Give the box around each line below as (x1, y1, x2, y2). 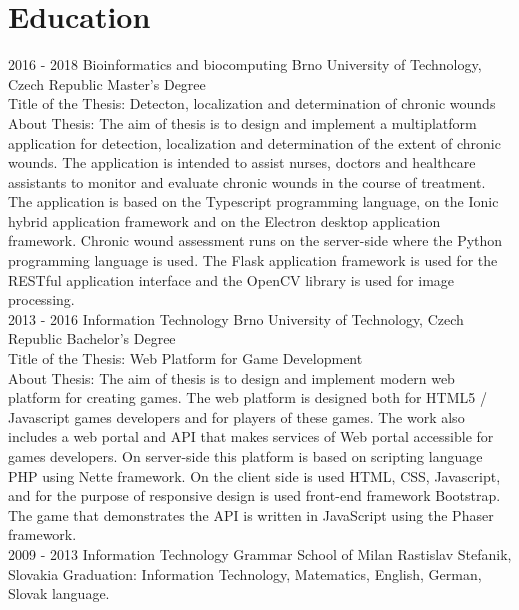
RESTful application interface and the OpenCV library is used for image (8, 269, 455, 290)
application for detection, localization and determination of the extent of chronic (8, 132, 501, 153)
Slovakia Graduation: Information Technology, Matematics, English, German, (8, 563, 482, 584)
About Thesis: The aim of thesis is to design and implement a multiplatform (8, 112, 477, 133)
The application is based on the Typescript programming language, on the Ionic (8, 191, 499, 212)
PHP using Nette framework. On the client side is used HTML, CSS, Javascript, (8, 465, 501, 486)
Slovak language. (8, 583, 110, 604)
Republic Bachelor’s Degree (8, 328, 176, 349)
